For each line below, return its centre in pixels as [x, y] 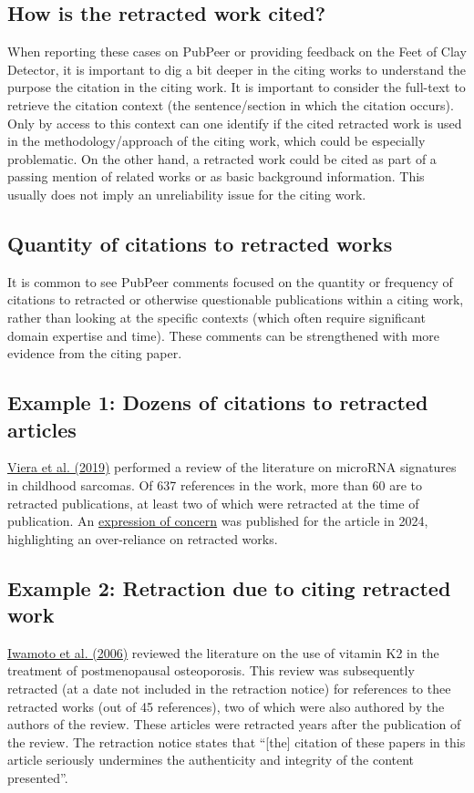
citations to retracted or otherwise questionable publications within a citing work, [236, 299]
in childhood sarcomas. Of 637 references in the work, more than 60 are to [215, 484]
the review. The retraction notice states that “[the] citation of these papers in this [237, 742]
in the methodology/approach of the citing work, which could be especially [216, 141]
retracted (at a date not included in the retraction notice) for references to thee [229, 689]
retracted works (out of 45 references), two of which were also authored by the [226, 706]
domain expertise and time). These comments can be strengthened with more [224, 335]
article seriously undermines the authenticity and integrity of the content [211, 760]
